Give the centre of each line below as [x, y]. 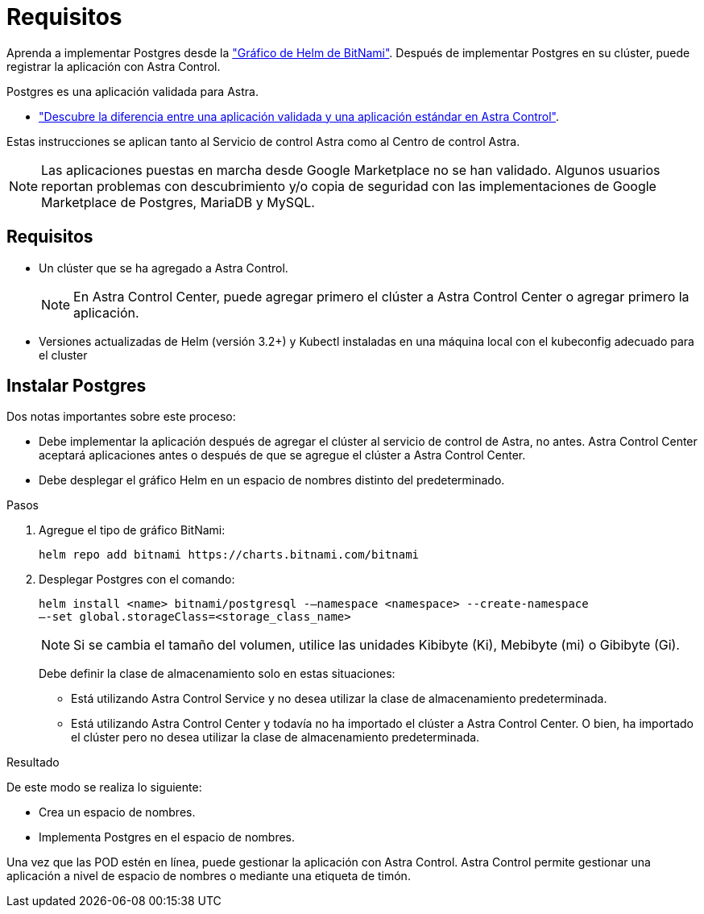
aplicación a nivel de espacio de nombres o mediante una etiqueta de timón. [209, 876]
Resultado [33, 762]
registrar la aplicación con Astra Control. [114, 66]
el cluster [63, 355]
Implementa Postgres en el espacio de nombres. [167, 837]
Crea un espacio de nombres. [117, 812]
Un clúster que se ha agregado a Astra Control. [164, 268]
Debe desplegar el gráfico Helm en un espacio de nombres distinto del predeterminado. [272, 480]
